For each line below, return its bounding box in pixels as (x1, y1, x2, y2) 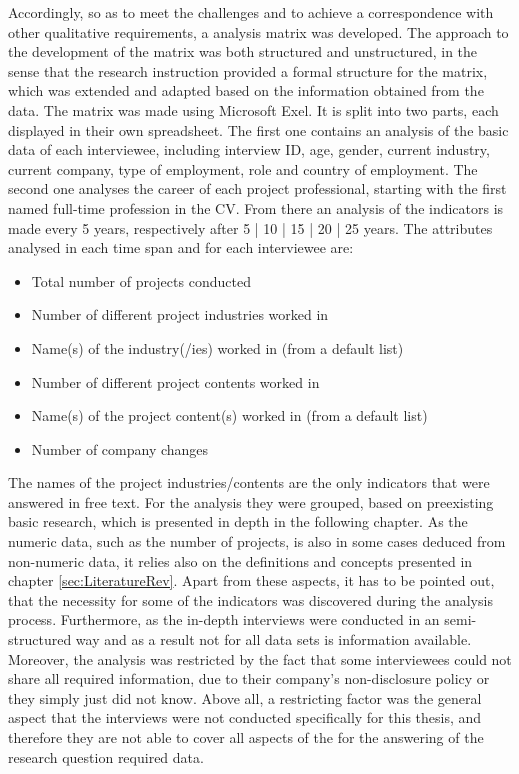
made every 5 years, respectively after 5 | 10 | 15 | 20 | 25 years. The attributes (8, 217, 493, 238)
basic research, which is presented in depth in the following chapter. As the (8, 511, 468, 532)
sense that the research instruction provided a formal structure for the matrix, (8, 60, 488, 81)
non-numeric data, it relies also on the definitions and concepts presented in (8, 550, 473, 571)
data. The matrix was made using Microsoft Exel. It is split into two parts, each (8, 99, 499, 120)
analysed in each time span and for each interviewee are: (8, 237, 354, 258)
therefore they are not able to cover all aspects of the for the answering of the (8, 727, 484, 747)
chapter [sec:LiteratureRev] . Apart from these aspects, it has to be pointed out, (8, 570, 495, 591)
